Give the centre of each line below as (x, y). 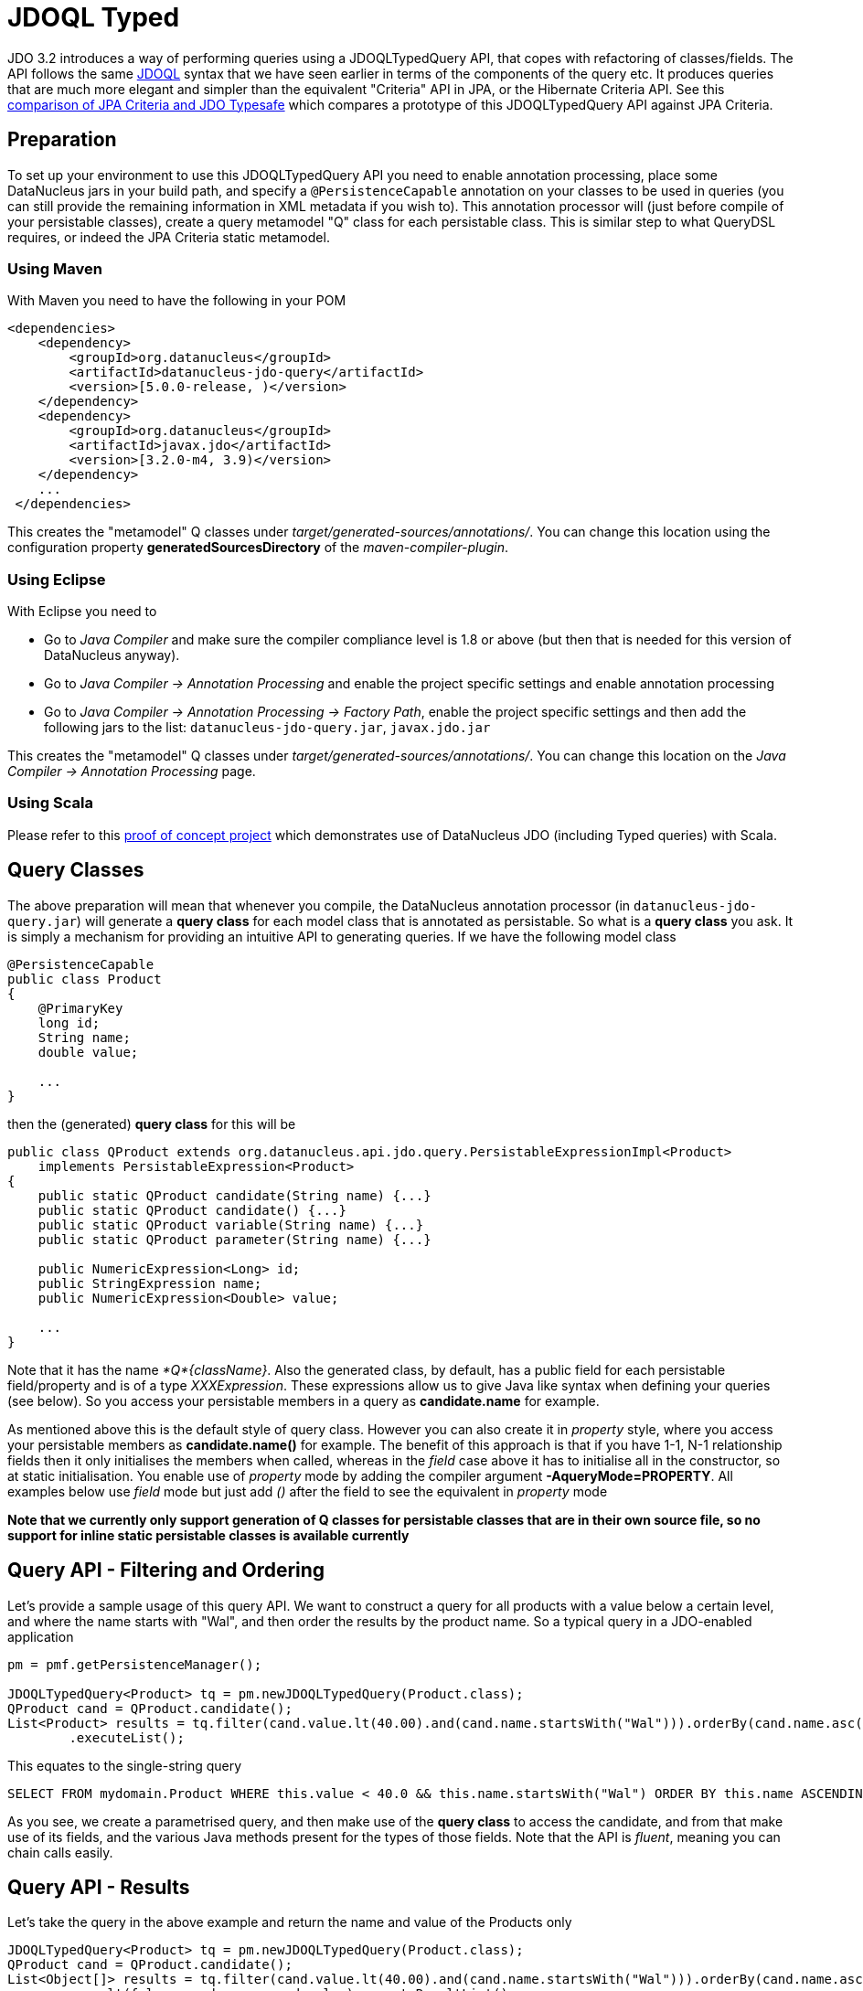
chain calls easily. (60, 1852)
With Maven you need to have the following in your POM (177, 301)
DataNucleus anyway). (112, 655)
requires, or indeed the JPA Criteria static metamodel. (169, 237)
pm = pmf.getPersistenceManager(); (135, 1664)
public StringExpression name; (150, 1283)
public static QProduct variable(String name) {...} (231, 1224)
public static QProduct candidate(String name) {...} (234, 1195)
